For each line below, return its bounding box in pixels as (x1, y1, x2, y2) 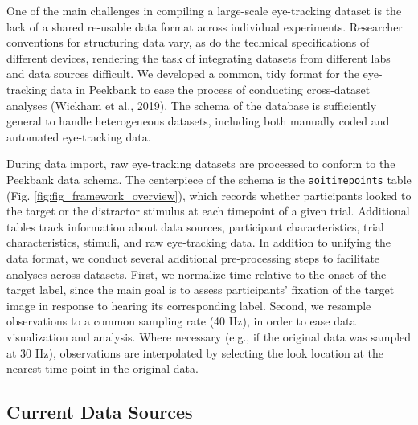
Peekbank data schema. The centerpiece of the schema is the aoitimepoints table (6, 170, 412, 187)
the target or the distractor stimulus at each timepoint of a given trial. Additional (6, 202, 410, 219)
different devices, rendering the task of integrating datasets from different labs (6, 49, 391, 66)
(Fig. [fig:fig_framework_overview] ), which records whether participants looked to (6, 186, 412, 203)
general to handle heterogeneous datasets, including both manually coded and (6, 112, 390, 129)
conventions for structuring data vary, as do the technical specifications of (6, 34, 370, 51)
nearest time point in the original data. (6, 360, 199, 377)
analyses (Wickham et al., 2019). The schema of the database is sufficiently (6, 96, 377, 113)
